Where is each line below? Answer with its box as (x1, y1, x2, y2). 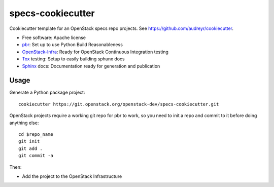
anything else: (9, 120, 39, 126)
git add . (18, 145, 43, 152)
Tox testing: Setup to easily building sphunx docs (22, 56, 125, 62)
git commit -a (18, 153, 53, 159)
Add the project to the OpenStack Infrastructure (22, 173, 122, 179)
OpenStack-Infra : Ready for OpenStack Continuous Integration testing (22, 49, 168, 55)
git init (18, 138, 40, 144)
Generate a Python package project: (9, 89, 85, 96)
